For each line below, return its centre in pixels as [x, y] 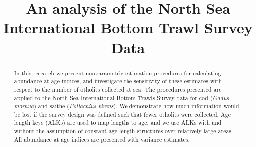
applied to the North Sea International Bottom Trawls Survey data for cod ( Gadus [122, 98]
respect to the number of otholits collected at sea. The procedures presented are [118, 89]
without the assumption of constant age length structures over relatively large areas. [124, 131]
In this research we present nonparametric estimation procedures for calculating [118, 73]
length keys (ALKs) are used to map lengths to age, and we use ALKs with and [118, 122]
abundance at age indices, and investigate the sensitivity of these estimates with [118, 81]
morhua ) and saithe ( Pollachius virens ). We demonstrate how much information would [127, 106]
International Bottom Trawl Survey [128, 28]
